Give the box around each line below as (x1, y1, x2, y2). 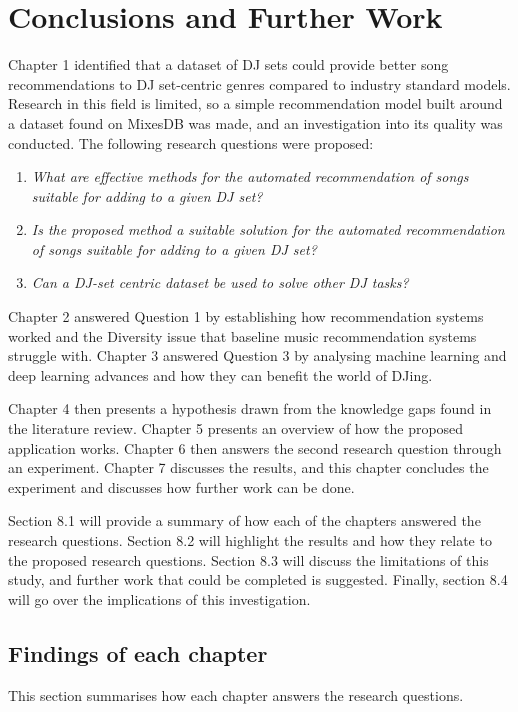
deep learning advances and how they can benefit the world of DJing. (8, 364, 433, 385)
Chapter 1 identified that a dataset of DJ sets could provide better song (8, 54, 449, 75)
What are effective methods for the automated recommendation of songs (31, 166, 469, 187)
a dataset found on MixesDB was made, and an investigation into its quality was (8, 112, 503, 133)
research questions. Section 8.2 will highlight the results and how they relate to (8, 530, 492, 550)
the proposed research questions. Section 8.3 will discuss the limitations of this (8, 549, 489, 570)
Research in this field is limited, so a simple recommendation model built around (8, 93, 503, 114)
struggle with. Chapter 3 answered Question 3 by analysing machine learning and (8, 345, 507, 366)
